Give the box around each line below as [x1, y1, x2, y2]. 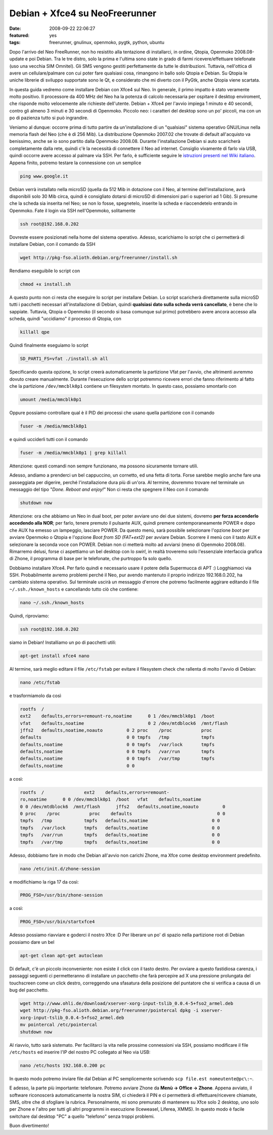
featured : [9, 32, 30, 38]
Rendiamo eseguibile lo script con [9, 268, 80, 274]
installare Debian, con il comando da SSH [9, 241, 96, 247]
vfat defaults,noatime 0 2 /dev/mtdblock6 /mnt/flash [20, 720, 229, 726]
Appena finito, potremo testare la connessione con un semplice [9, 160, 142, 166]
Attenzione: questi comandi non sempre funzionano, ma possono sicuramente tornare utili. [9, 463, 199, 469]
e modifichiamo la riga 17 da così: [9, 878, 79, 885]
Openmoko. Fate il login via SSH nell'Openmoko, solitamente [9, 207, 136, 213]
